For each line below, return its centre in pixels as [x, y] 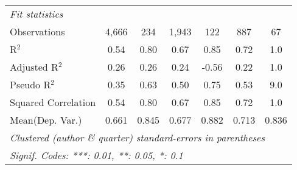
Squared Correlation [53, 102]
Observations [37, 31]
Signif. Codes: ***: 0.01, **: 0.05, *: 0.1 [96, 155]
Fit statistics [37, 14]
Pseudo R [30, 84]
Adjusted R [34, 67]
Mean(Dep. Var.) [46, 120]
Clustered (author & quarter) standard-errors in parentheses [137, 137]
